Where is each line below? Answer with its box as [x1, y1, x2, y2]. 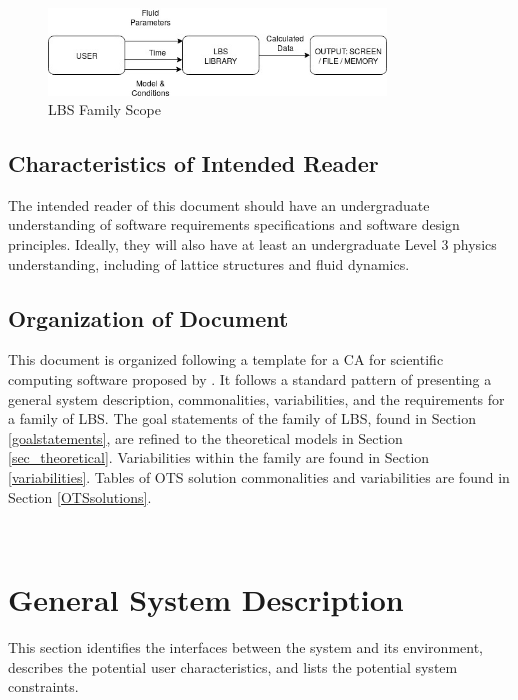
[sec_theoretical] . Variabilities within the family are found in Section [8, 447, 430, 468]
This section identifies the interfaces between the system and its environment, [8, 636, 484, 657]
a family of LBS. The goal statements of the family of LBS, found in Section [8, 408, 476, 429]
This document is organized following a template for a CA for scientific [8, 349, 444, 370]
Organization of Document [8, 302, 289, 333]
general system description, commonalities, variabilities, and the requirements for [8, 388, 505, 409]
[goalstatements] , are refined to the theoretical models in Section [8, 427, 403, 448]
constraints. [8, 676, 79, 697]
